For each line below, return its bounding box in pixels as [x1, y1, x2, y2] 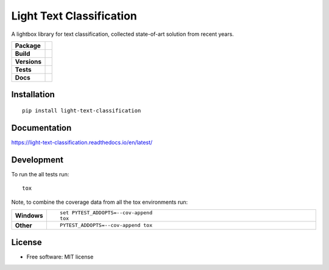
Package [15, 41, 41, 50]
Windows [15, 211, 43, 220]
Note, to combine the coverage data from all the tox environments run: [11, 198, 188, 206]
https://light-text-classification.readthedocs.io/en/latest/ [11, 139, 153, 146]
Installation [11, 89, 55, 100]
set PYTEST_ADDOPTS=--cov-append [60, 209, 152, 216]
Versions [15, 57, 42, 66]
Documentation [11, 122, 72, 133]
